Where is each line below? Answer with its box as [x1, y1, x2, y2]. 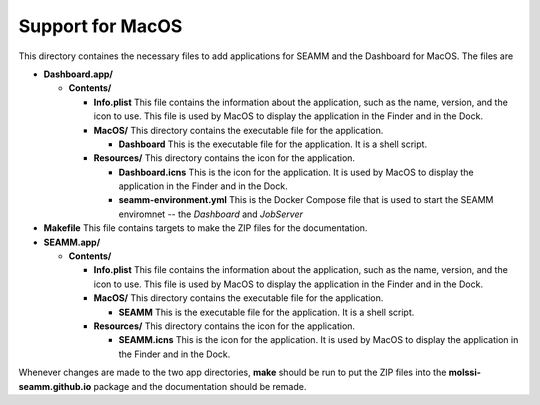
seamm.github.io [18, 380, 92, 392]
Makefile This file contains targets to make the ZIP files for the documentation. [43, 222, 368, 234]
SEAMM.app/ [43, 236, 101, 248]
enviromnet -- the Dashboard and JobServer [118, 208, 304, 220]
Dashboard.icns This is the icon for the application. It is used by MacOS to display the [118, 166, 474, 178]
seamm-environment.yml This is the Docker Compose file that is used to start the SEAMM [118, 194, 494, 206]
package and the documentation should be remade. [93, 380, 307, 392]
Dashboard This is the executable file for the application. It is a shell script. [118, 138, 428, 150]
